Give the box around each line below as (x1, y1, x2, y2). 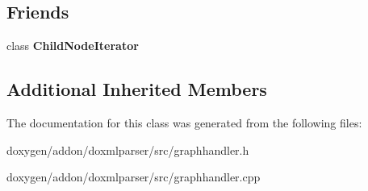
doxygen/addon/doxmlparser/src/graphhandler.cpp (6, 168, 261, 185)
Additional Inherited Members (6, 77, 267, 102)
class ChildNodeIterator (6, 37, 139, 54)
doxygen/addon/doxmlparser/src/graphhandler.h (6, 141, 249, 158)
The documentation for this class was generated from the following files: (6, 114, 362, 131)
